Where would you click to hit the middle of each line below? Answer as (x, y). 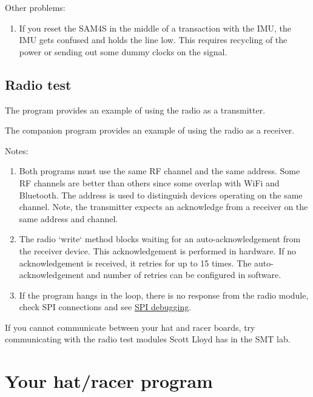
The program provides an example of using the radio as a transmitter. (135, 110)
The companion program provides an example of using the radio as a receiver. (150, 130)
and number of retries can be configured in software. (184, 275)
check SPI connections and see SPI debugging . (105, 307)
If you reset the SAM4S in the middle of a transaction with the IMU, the (155, 28)
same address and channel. (69, 218)
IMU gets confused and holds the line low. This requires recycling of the (153, 40)
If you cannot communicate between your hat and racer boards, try (130, 327)
